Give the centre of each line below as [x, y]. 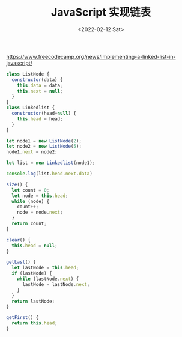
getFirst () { [23, 318]
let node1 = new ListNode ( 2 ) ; [44, 141]
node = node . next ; [40, 213]
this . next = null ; [40, 91]
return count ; [29, 224]
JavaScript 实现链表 [101, 12]
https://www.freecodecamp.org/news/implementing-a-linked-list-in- [91, 56]
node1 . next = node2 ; [32, 152]
